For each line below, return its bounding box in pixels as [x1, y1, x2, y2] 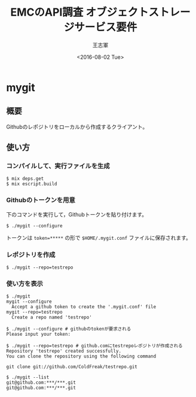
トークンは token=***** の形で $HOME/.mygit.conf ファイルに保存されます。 [6, 234, 191, 241]
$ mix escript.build [6, 181, 58, 187]
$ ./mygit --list [6, 374, 50, 381]
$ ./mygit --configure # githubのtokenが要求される [6, 326, 131, 332]
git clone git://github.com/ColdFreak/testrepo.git [6, 364, 137, 370]
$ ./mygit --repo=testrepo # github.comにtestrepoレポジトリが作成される [6, 343, 183, 349]
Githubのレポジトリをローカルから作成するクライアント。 [6, 123, 148, 130]
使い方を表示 [6, 279, 44, 288]
